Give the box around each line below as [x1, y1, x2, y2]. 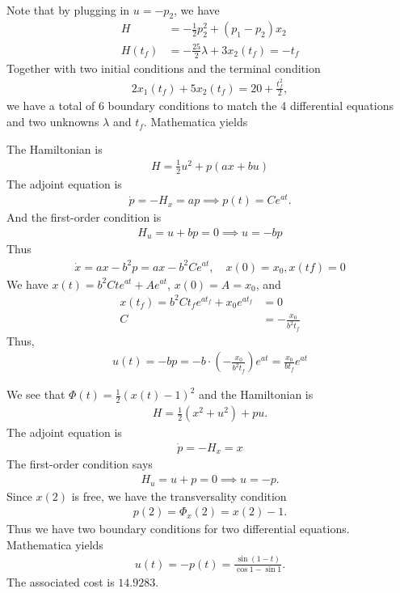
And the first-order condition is [6, 209, 162, 226]
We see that [6, 386, 65, 403]
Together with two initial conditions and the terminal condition [6, 59, 321, 76]
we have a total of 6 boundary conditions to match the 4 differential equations [6, 97, 394, 114]
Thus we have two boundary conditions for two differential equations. [6, 520, 350, 537]
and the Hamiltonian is [198, 386, 314, 403]
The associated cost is [6, 574, 115, 591]
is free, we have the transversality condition [71, 487, 287, 504]
